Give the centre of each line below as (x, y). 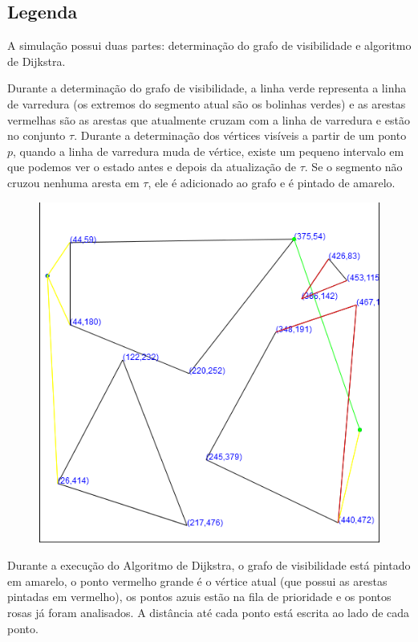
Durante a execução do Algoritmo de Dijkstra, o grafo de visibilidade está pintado (209, 565)
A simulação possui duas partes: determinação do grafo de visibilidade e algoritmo (209, 45)
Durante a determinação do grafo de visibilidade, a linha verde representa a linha (207, 88)
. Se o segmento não (353, 167)
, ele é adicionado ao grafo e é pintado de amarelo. (272, 182)
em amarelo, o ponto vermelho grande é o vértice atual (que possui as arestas (197, 581)
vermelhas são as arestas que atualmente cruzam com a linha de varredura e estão (209, 119)
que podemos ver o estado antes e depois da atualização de (152, 167)
